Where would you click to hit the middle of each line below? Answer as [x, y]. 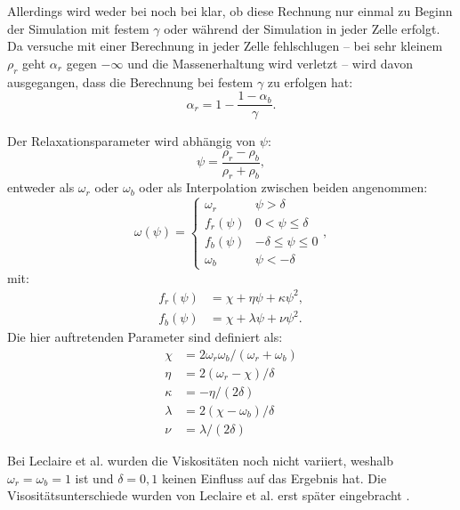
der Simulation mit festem [78, 28]
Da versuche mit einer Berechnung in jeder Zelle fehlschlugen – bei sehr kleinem [225, 46]
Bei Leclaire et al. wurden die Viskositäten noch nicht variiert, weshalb [200, 460]
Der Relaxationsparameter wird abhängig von [132, 141]
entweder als [41, 187]
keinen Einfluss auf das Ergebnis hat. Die [274, 478]
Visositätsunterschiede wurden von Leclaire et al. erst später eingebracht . [209, 495]
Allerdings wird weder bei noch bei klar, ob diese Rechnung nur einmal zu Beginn [230, 11]
